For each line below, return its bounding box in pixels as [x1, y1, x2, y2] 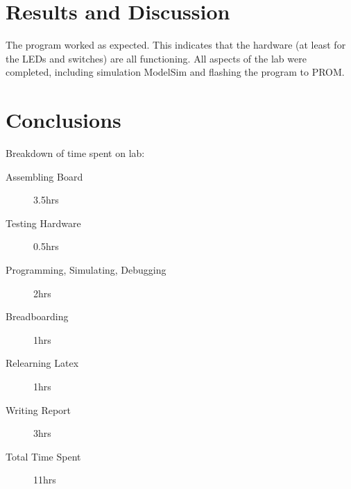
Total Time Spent [6, 449, 81, 463]
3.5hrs [33, 192, 59, 207]
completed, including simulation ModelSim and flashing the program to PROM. [6, 65, 345, 79]
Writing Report [6, 402, 71, 417]
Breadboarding [6, 309, 69, 324]
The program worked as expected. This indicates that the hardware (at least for [6, 38, 346, 52]
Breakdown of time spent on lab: [6, 146, 145, 160]
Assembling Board [6, 169, 83, 183]
